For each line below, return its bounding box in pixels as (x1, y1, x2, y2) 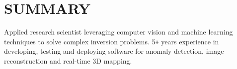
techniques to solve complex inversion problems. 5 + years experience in (4, 36, 219, 46)
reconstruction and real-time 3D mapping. (4, 55, 132, 66)
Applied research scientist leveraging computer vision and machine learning (4, 27, 233, 37)
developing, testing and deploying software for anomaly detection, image (4, 46, 224, 56)
